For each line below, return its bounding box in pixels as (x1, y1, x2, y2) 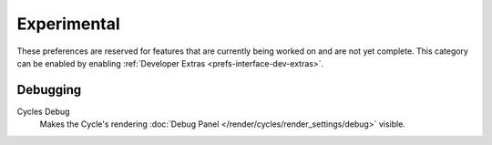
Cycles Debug (16, 106, 70, 117)
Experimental (16, 14, 120, 34)
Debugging (16, 82, 82, 98)
